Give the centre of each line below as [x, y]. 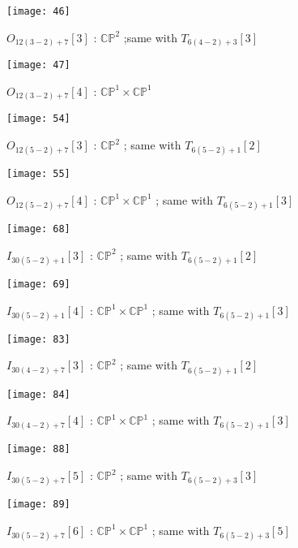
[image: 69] [38, 284]
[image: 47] [38, 65]
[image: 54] [38, 119]
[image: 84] [38, 394]
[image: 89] [38, 505]
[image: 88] [38, 449]
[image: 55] [38, 174]
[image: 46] [38, 11]
